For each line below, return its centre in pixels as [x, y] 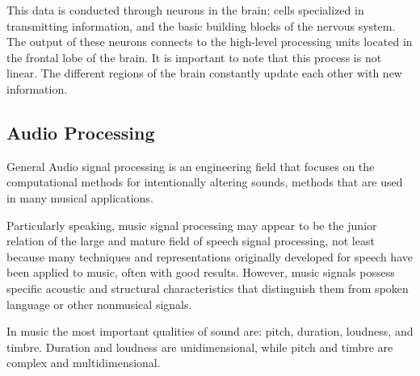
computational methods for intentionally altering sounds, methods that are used [205, 182]
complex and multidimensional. [84, 363]
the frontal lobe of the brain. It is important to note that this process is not [194, 57]
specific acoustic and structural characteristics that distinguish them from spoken [208, 288]
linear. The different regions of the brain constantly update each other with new [204, 73]
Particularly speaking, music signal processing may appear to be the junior [192, 225]
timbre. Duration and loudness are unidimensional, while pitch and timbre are [200, 347]
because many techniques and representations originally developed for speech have [210, 256]
